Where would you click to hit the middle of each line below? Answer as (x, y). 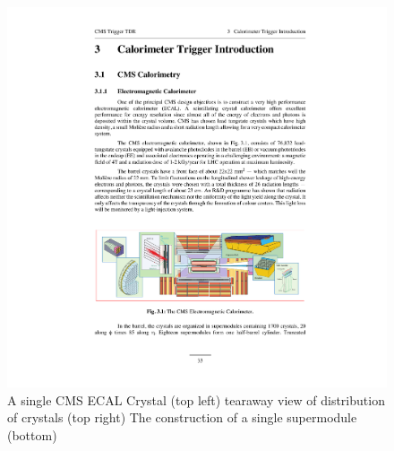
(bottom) (32, 434)
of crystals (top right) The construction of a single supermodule (182, 417)
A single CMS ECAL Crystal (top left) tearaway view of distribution (196, 399)
